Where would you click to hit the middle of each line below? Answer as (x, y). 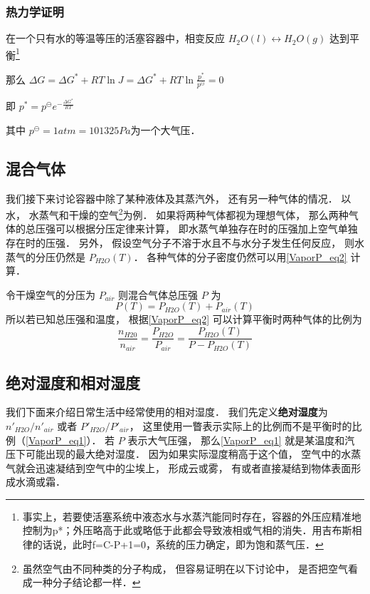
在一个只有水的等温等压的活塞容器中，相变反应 (115, 38)
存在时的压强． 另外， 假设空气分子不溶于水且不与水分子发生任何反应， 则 (180, 243)
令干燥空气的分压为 (51, 294)
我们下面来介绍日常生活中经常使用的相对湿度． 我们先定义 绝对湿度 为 (167, 412)
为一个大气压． (165, 129)
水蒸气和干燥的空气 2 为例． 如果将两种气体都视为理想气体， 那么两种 (189, 214)
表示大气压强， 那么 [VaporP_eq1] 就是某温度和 (236, 440)
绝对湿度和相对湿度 (73, 382)
